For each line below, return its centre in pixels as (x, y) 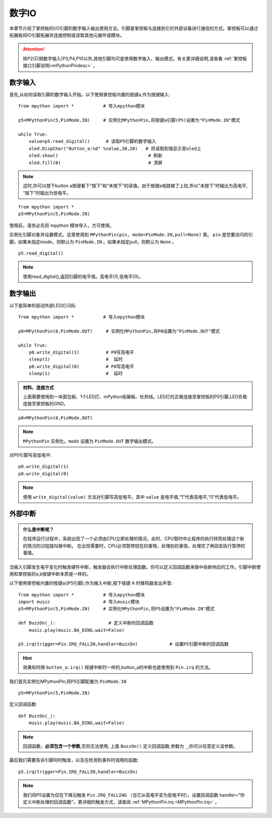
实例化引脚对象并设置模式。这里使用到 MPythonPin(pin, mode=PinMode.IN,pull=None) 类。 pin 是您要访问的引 (131, 235)
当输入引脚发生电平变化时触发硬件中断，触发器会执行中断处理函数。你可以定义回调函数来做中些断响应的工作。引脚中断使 (135, 567)
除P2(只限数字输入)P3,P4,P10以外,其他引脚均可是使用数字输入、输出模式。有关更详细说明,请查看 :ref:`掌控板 (135, 59)
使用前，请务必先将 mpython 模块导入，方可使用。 (62, 225)
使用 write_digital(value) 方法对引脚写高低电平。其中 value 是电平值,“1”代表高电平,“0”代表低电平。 (132, 497)
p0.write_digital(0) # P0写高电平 (81, 366)
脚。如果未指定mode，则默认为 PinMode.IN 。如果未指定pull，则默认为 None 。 (93, 242)
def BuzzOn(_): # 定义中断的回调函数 (86, 623)
